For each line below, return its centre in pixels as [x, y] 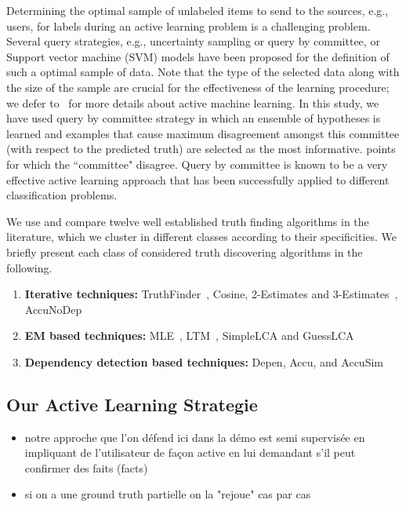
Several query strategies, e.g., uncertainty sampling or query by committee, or [193, 41]
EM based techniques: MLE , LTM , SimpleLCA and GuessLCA [189, 336]
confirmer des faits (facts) [86, 467]
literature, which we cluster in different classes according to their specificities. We [202, 237]
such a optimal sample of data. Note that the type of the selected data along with [203, 72]
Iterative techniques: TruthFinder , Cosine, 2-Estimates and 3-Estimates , [211, 294]
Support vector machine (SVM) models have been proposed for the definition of [198, 56]
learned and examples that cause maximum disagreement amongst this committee [203, 133]
